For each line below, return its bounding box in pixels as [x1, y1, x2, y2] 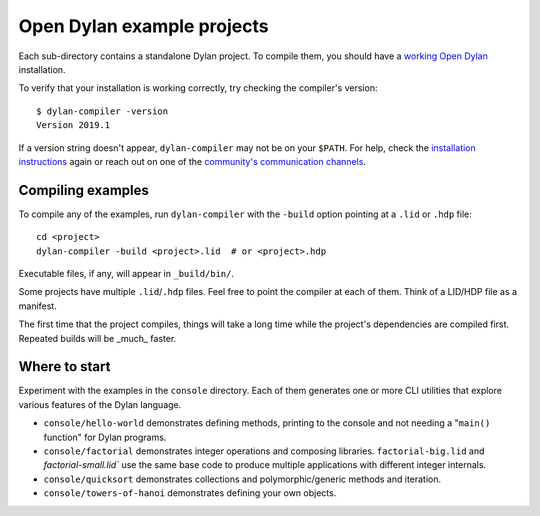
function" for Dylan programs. [43, 431, 167, 443]
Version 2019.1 [36, 120, 111, 131]
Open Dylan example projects [18, 15, 269, 37]
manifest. [18, 300, 57, 312]
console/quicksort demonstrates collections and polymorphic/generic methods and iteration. [43, 473, 442, 485]
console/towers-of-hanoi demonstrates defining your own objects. [43, 487, 337, 499]
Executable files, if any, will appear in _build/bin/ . [18, 267, 235, 279]
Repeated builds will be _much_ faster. [18, 332, 177, 344]
